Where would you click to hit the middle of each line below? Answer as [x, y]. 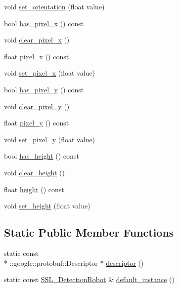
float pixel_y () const [37, 123]
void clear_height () [34, 172]
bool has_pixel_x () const [44, 23]
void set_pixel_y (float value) [50, 139]
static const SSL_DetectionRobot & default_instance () [89, 279]
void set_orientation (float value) [54, 6]
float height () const [34, 189]
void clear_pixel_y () [37, 106]
